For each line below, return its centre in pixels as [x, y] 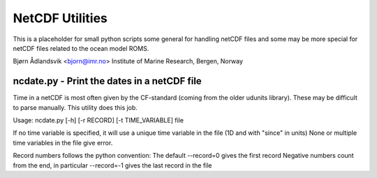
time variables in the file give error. [63, 143]
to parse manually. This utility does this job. [75, 107]
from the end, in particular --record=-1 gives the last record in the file [112, 165]
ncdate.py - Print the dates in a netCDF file [107, 81]
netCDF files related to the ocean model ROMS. [81, 48]
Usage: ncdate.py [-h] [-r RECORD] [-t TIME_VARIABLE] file [98, 120]
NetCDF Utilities [60, 18]
